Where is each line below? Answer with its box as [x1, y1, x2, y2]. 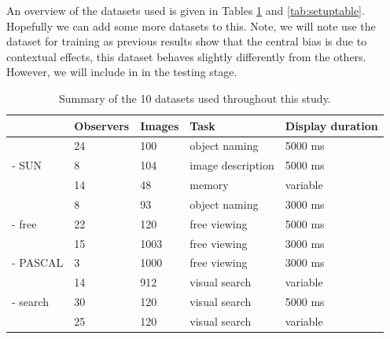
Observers [74, 117, 130, 133]
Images [140, 117, 179, 133]
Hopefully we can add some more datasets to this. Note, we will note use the [6, 17, 376, 34]
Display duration [285, 117, 378, 133]
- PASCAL [12, 254, 64, 271]
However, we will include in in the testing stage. [6, 64, 237, 80]
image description [189, 157, 274, 173]
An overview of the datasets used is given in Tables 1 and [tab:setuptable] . [6, 2, 365, 18]
